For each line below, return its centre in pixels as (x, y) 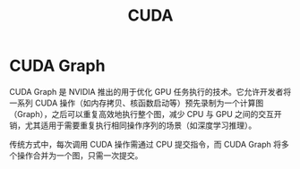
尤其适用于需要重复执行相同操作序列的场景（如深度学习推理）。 (141, 125)
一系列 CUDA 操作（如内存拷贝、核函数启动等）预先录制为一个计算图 (137, 103)
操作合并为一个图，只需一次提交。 (80, 155)
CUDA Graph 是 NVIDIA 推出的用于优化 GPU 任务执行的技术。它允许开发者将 (150, 91)
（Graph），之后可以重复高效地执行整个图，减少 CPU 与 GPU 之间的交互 (142, 114)
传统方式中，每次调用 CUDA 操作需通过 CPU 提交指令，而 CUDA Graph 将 (146, 144)
